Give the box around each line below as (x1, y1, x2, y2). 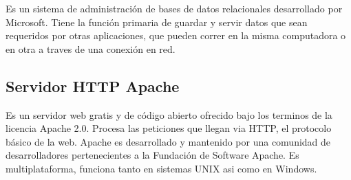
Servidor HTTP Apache (6, 75, 180, 96)
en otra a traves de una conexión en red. (6, 41, 175, 56)
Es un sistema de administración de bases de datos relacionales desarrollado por (6, 1, 343, 15)
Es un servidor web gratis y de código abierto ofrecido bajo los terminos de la (6, 107, 332, 122)
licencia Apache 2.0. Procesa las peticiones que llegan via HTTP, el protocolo (6, 121, 332, 135)
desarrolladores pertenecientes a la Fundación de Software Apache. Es (6, 148, 299, 162)
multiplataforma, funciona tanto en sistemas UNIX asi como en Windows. (6, 161, 317, 175)
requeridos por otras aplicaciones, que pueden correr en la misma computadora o (6, 28, 346, 43)
